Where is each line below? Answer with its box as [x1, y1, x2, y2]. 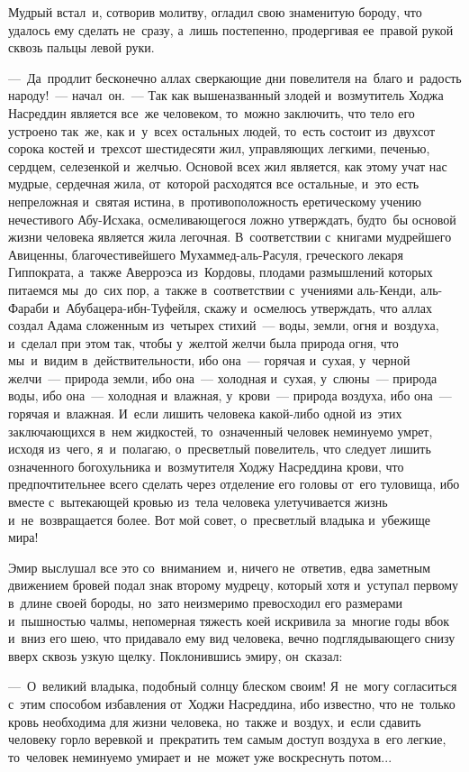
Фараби [8, 298, 50, 317]
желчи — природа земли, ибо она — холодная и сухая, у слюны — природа [8, 368, 437, 387]
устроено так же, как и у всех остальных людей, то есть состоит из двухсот [8, 121, 436, 140]
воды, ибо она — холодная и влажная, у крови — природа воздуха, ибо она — [8, 386, 452, 405]
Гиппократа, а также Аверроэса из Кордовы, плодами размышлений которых [8, 262, 433, 281]
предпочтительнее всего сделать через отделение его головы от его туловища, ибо [8, 474, 460, 493]
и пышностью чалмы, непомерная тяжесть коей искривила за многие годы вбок [8, 611, 449, 630]
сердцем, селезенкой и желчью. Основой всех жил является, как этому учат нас [8, 156, 447, 175]
